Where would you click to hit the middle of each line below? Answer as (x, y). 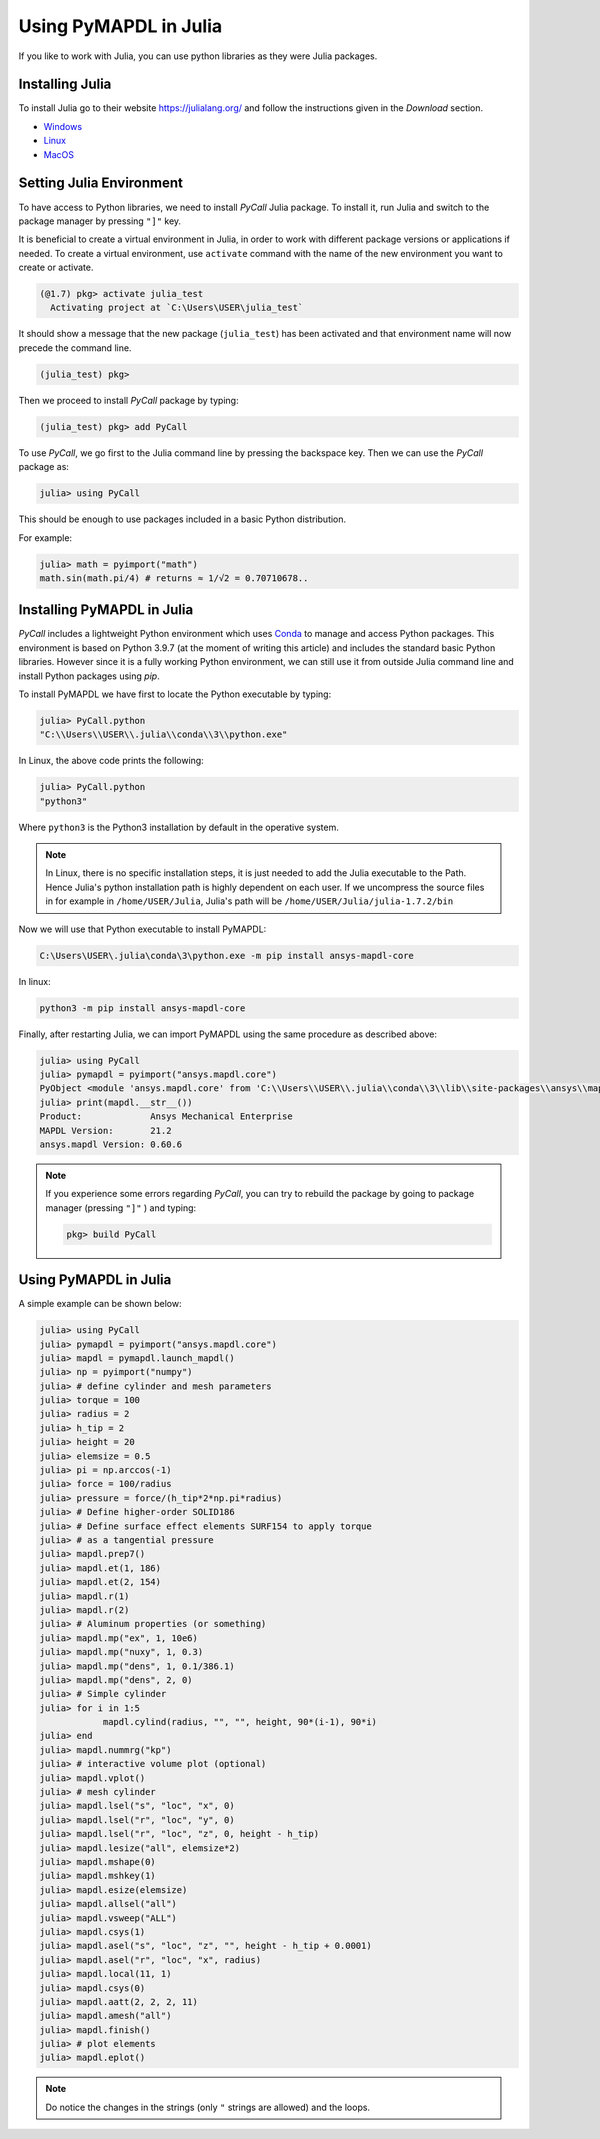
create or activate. (56, 267)
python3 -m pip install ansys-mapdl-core (142, 1008)
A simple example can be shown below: (100, 1304)
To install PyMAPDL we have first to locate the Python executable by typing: (175, 694)
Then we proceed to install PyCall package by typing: (128, 400)
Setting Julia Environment (101, 183)
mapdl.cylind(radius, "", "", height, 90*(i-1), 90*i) (240, 1722)
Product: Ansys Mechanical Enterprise (166, 1116)
